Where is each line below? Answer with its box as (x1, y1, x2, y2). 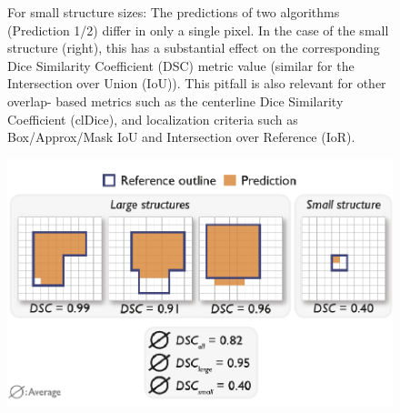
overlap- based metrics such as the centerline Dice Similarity (7, 91, 344, 110)
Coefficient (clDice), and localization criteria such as (7, 109, 298, 128)
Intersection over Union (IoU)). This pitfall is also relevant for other (7, 74, 386, 93)
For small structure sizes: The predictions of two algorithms (7, 3, 340, 21)
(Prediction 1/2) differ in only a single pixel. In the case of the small (7, 20, 389, 39)
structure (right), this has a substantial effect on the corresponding (7, 38, 380, 57)
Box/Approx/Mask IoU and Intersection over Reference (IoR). (7, 127, 355, 146)
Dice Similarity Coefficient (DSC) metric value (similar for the (7, 55, 355, 75)
